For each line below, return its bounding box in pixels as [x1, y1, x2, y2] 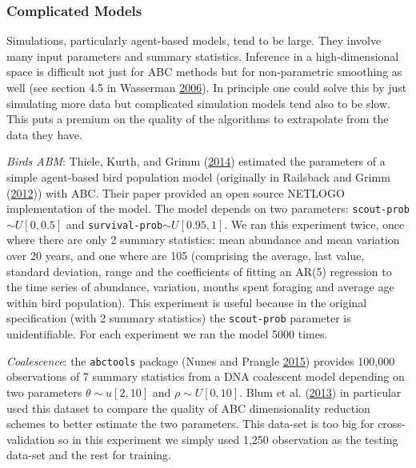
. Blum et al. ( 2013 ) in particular [239, 383, 402, 400]
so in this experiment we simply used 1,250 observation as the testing [58, 430, 398, 447]
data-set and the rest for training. [6, 446, 172, 463]
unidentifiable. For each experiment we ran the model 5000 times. [6, 326, 328, 342]
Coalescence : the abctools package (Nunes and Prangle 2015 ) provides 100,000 [6, 352, 395, 369]
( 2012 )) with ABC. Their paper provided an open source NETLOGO [6, 184, 345, 201]
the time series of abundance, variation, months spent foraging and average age [6, 278, 394, 295]
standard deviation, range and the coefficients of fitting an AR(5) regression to [6, 262, 392, 279]
